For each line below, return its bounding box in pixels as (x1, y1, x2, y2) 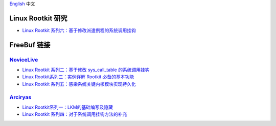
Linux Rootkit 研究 (9, 14, 67, 22)
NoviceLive (9, 56, 38, 63)
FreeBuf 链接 (9, 41, 51, 49)
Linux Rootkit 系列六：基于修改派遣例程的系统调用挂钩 (22, 27, 136, 33)
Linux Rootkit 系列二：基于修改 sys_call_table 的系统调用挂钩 (22, 67, 150, 73)
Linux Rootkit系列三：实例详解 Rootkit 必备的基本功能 (22, 74, 134, 80)
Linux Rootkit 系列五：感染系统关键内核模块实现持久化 (22, 81, 136, 87)
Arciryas (9, 93, 32, 101)
